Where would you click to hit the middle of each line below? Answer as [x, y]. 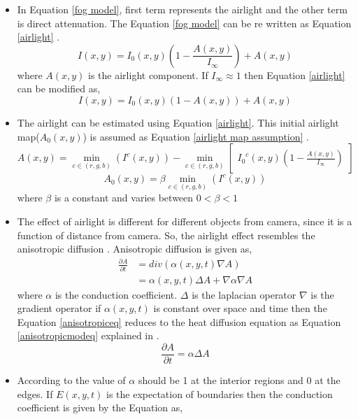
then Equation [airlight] [295, 74]
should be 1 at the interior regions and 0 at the [239, 380]
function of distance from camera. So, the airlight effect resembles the [166, 235]
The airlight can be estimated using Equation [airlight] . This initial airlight [178, 122]
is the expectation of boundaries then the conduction [219, 393]
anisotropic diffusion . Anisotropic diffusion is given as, [135, 249]
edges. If [35, 393]
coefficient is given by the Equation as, [100, 407]
